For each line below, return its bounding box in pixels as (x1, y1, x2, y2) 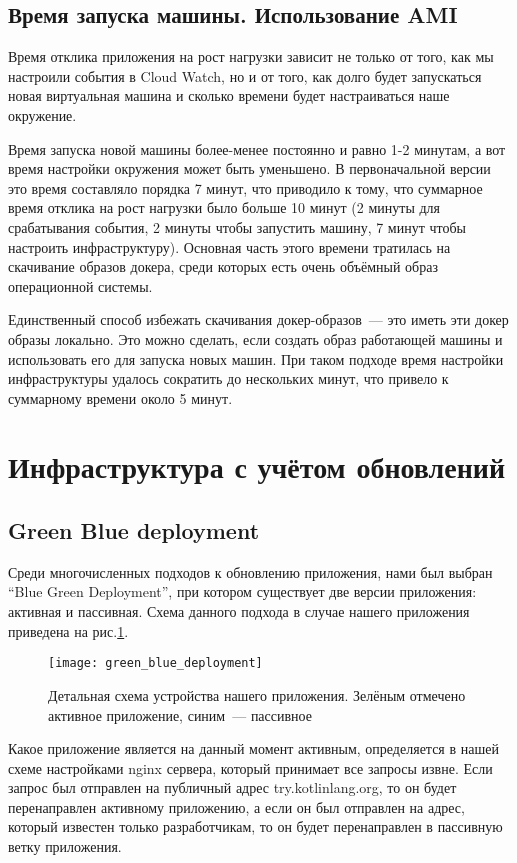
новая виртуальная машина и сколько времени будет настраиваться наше (8, 85, 450, 106)
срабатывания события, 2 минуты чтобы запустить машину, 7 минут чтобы (8, 216, 466, 237)
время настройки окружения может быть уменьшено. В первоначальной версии (8, 158, 491, 179)
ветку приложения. (8, 836, 122, 857)
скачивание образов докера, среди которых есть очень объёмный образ (8, 256, 438, 277)
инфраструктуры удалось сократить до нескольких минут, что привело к (8, 368, 449, 389)
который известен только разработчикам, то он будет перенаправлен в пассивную (8, 816, 503, 837)
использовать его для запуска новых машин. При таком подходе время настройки (8, 348, 504, 369)
